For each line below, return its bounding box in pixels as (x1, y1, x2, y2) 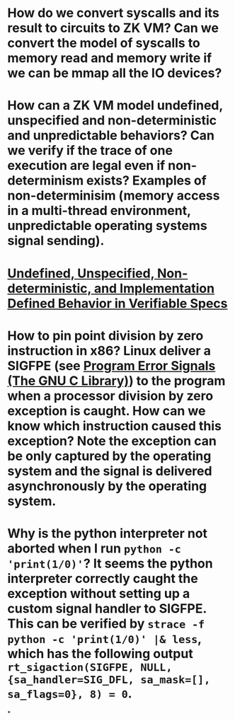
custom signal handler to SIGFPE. (7, 600, 207, 616)
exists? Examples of (86, 173, 207, 189)
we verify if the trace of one (7, 143, 173, 158)
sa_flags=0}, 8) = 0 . (7, 685, 132, 701)
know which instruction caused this (7, 417, 222, 434)
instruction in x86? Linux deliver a (7, 342, 211, 359)
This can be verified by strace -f (7, 616, 205, 631)
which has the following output (7, 645, 193, 662)
